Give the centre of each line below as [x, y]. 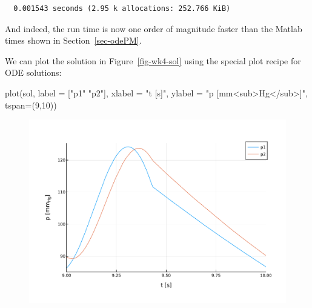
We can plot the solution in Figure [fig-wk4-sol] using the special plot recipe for [153, 60]
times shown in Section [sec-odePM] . [73, 40]
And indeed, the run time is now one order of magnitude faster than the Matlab [154, 28]
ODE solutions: [33, 72]
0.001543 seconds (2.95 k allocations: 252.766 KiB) [122, 8]
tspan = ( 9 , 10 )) [31, 105]
